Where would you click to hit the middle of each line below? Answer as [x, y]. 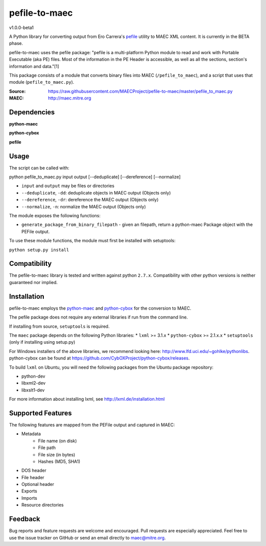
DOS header [34, 471]
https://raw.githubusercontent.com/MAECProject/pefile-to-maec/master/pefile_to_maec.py [140, 91]
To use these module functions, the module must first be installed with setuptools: [92, 241]
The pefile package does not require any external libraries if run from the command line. [99, 317]
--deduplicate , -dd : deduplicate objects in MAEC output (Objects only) [96, 193]
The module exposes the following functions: [55, 216]
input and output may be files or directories [68, 186]
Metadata [31, 434]
